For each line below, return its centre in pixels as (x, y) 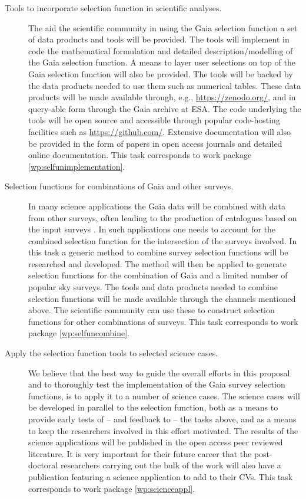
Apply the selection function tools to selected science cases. (112, 353)
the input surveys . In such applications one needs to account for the (152, 229)
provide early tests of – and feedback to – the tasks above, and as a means (162, 419)
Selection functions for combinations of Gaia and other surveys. (119, 186)
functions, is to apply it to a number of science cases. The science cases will (164, 395)
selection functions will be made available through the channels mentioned (162, 298)
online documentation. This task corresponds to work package (140, 155)
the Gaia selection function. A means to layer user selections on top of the (162, 62)
